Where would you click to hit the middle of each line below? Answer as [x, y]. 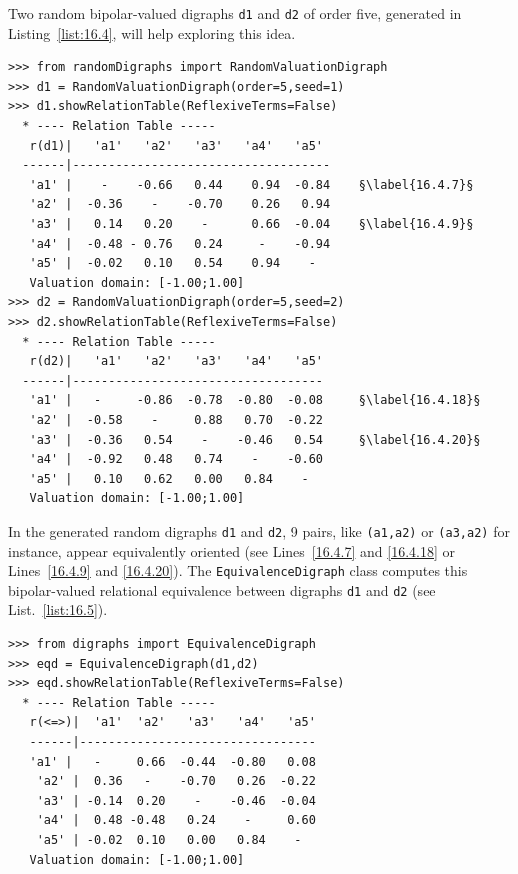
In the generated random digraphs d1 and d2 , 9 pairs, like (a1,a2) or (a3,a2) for [259, 530]
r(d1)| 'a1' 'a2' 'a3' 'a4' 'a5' [176, 145]
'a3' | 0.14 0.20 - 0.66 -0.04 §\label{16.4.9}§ [251, 224]
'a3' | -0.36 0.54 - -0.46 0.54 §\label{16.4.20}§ [255, 439]
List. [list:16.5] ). [58, 609]
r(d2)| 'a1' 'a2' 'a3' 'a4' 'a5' [176, 361]
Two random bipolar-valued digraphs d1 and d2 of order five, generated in [235, 13]
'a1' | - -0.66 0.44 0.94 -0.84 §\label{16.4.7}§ [251, 184]
